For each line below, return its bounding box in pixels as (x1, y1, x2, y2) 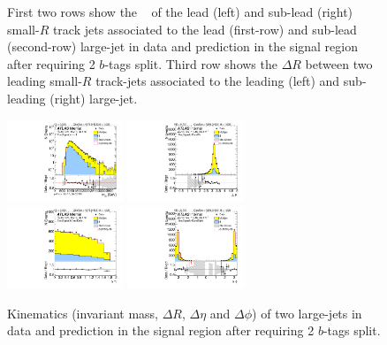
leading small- (7, 72, 82, 90)
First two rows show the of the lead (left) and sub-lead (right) (7, 3, 353, 20)
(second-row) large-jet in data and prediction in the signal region (7, 37, 358, 56)
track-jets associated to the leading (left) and (95, 72, 340, 90)
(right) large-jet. (49, 88, 138, 107)
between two (305, 54, 373, 73)
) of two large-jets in (252, 303, 362, 322)
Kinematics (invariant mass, (7, 303, 158, 322)
